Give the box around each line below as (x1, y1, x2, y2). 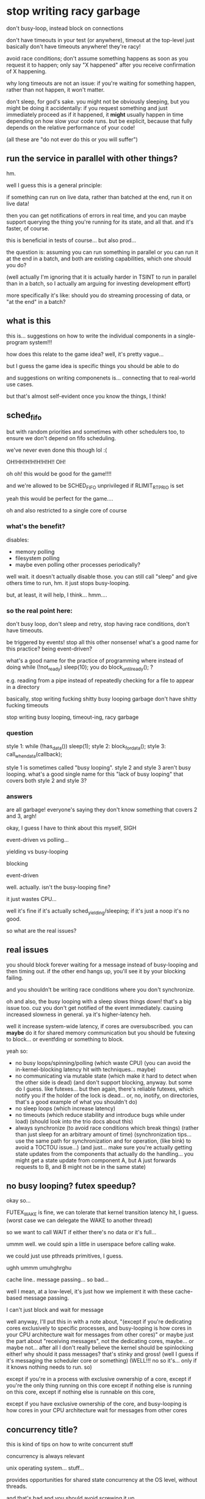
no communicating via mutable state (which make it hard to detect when (15, 1072, 197, 1080)
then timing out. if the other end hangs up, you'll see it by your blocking (6, 967, 186, 974)
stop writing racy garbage (6, 4, 140, 18)
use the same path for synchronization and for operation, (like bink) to (15, 1137, 191, 1144)
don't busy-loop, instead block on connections (6, 24, 124, 32)
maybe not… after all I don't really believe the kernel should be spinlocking (6, 1344, 193, 1352)
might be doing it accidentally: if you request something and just (6, 104, 168, 111)
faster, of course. (6, 224, 50, 232)
